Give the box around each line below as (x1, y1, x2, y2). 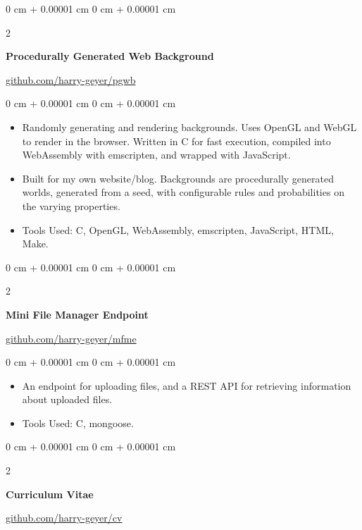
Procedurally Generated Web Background (6, 49, 214, 63)
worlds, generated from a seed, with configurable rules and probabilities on (22, 185, 344, 199)
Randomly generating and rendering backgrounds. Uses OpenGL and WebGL (22, 119, 357, 134)
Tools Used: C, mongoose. (22, 415, 134, 430)
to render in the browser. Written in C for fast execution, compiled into (22, 133, 331, 148)
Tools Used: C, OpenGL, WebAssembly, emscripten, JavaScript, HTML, (22, 222, 334, 237)
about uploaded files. (22, 392, 113, 407)
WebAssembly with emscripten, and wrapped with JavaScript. (22, 147, 291, 162)
